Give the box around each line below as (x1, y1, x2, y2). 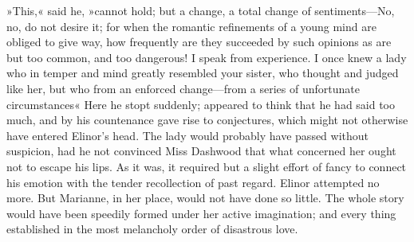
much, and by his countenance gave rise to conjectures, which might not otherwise (6, 111, 408, 128)
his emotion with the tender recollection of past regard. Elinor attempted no (6, 174, 380, 190)
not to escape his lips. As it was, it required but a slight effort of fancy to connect (6, 158, 407, 174)
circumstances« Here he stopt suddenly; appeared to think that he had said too (6, 96, 396, 112)
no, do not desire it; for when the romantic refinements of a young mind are (6, 18, 377, 34)
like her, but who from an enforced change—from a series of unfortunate (6, 80, 360, 96)
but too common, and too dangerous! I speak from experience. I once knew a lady (6, 49, 407, 65)
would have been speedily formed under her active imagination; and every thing (6, 205, 396, 221)
